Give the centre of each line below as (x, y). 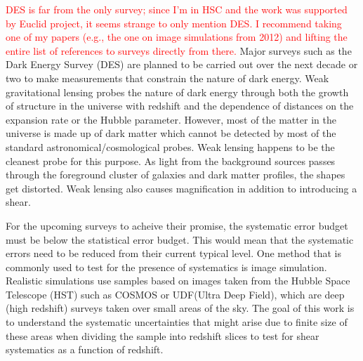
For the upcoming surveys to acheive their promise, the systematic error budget (177, 225)
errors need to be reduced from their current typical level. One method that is (174, 253)
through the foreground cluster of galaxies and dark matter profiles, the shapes (176, 175)
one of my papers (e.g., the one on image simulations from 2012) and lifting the (177, 37)
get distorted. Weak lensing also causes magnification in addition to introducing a (181, 188)
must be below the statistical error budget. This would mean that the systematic (180, 239)
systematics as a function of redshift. (85, 349)
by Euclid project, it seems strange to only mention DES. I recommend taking (174, 23)
